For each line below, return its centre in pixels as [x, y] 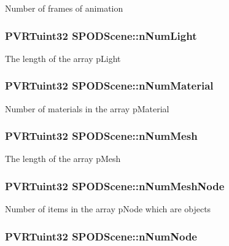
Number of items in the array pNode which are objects [108, 209]
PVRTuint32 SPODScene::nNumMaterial [109, 86]
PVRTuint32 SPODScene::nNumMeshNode [115, 186]
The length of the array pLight [63, 58]
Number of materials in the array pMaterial [87, 108]
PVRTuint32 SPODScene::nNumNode [101, 236]
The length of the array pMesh [63, 159]
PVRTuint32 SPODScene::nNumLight [101, 35]
